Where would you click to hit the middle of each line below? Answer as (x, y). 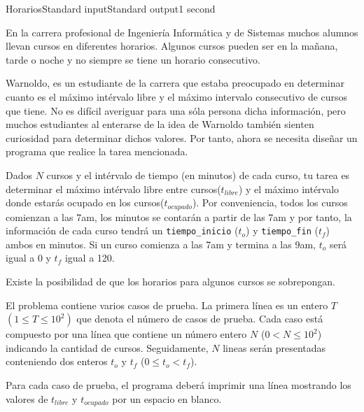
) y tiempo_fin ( (282, 230)
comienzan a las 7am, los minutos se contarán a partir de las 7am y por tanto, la (179, 216)
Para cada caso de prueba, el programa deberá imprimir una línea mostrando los (178, 384)
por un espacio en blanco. (167, 398)
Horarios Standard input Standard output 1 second (111, 8)
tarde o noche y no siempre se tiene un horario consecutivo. (133, 59)
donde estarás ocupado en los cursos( (85, 203)
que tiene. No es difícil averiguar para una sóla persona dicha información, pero (176, 110)
